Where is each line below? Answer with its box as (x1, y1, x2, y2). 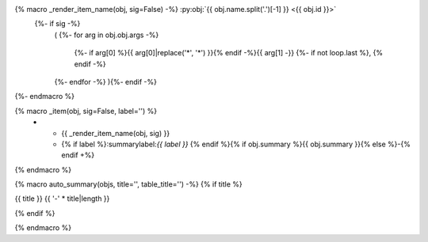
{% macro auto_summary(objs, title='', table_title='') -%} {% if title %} (14, 180, 243, 189)
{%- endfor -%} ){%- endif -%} (54, 77, 158, 86)
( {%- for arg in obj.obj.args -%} (54, 30, 159, 40)
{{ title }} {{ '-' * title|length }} (14, 194, 110, 203)
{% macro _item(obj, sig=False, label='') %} (14, 106, 158, 115)
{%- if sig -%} (34, 19, 81, 28)
